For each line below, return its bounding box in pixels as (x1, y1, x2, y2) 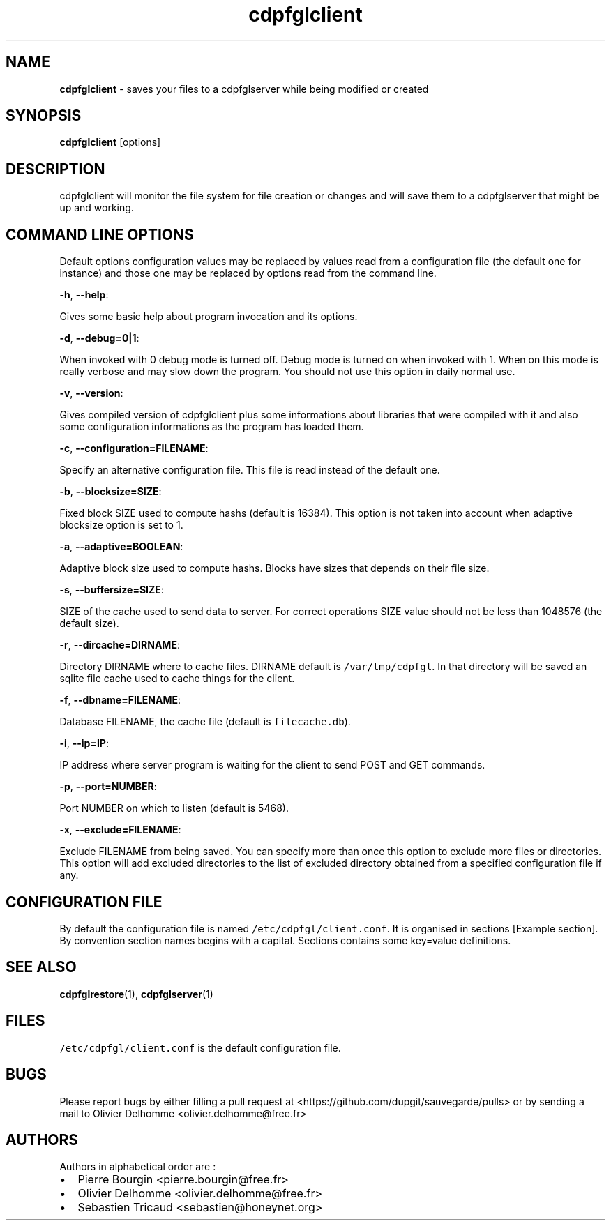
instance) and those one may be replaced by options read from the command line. (59, 267, 437, 280)
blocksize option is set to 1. (59, 519, 183, 531)
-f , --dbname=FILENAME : (59, 694, 181, 706)
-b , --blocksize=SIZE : (59, 485, 162, 498)
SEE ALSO (6, 958, 77, 976)
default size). (59, 617, 119, 630)
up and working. (59, 202, 134, 214)
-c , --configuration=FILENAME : (59, 442, 209, 455)
